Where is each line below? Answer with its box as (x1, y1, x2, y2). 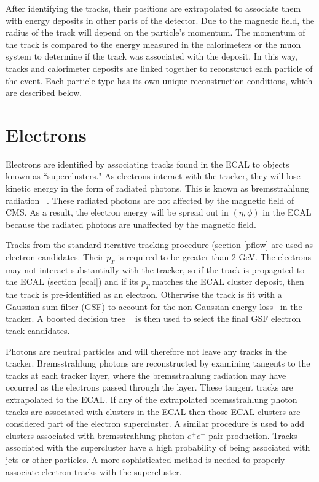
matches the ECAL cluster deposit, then (152, 275, 304, 288)
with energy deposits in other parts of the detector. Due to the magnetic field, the (6, 14, 315, 26)
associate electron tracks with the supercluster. (6, 465, 182, 478)
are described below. (6, 86, 82, 99)
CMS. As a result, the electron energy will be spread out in (6, 206, 229, 219)
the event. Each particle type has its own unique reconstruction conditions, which (6, 74, 313, 87)
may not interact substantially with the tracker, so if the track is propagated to (6, 263, 305, 276)
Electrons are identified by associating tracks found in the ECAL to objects (6, 157, 289, 170)
